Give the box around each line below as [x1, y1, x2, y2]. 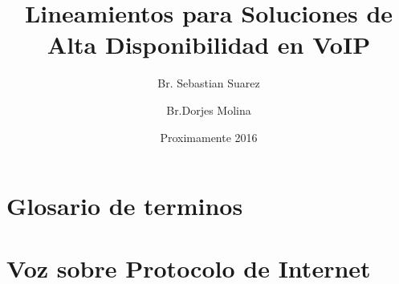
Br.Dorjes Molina [166, 101, 251, 118]
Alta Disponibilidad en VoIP [47, 28, 371, 61]
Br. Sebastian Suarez [157, 75, 260, 91]
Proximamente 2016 [160, 128, 258, 145]
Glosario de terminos [6, 189, 243, 222]
